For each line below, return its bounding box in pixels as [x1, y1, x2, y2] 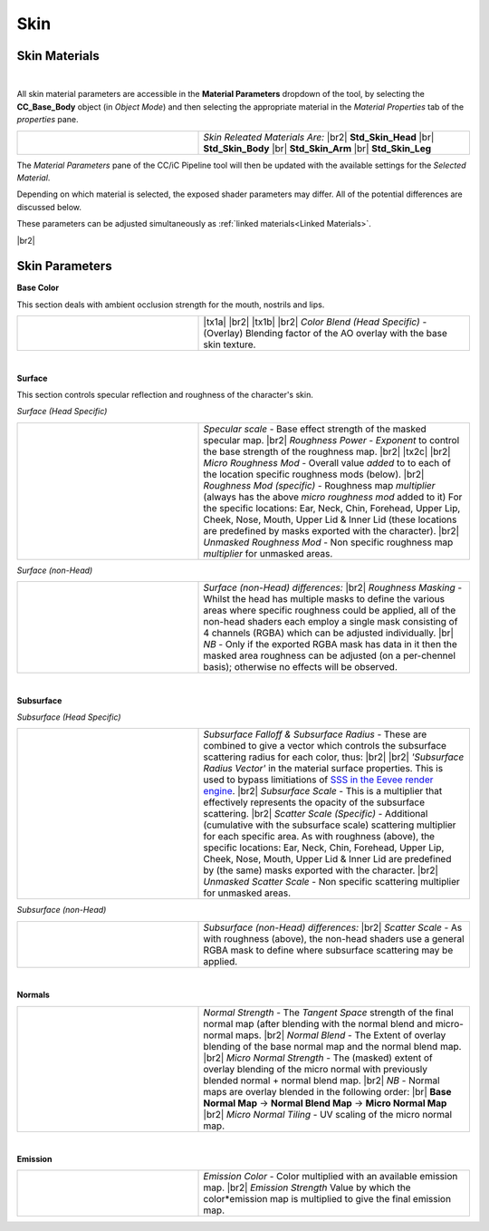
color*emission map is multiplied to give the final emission [203, 1193, 452, 1206]
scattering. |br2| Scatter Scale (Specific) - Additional [203, 808, 428, 820]
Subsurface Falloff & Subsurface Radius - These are [203, 728, 427, 741]
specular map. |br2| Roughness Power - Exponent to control [203, 433, 460, 446]
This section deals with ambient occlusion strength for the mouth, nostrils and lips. [16, 299, 325, 310]
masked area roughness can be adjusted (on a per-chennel [203, 649, 456, 662]
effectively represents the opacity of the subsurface [203, 796, 426, 809]
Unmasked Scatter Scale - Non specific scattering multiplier [203, 876, 461, 888]
